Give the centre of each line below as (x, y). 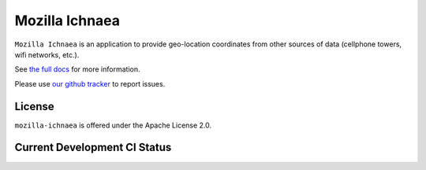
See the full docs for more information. (77, 69)
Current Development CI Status (93, 148)
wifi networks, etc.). (47, 54)
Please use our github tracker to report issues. (90, 83)
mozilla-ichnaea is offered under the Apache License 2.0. (113, 125)
